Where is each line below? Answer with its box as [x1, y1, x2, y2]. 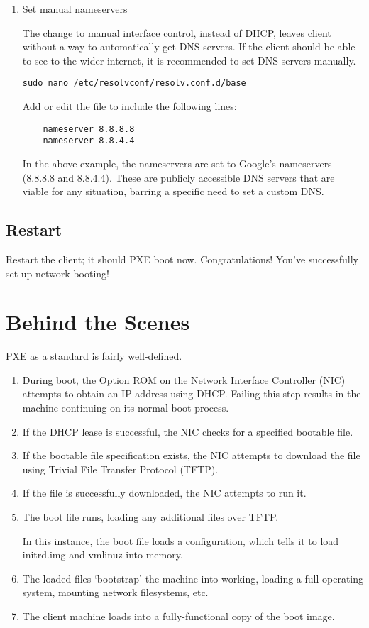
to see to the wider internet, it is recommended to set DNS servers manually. [22, 53, 356, 67]
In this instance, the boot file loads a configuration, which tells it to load [22, 533, 339, 548]
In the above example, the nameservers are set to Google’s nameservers [22, 155, 332, 170]
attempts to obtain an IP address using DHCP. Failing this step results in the [22, 386, 361, 401]
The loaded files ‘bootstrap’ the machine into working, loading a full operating [22, 571, 364, 585]
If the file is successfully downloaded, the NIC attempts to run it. [22, 485, 307, 500]
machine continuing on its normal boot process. [22, 400, 229, 415]
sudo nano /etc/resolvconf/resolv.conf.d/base [22, 78, 246, 89]
